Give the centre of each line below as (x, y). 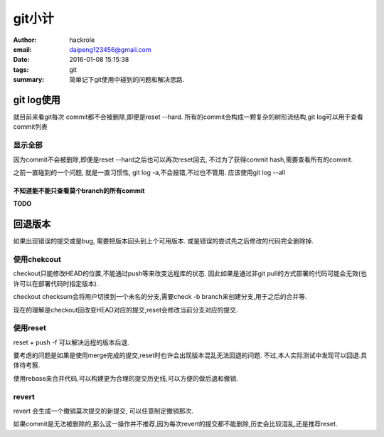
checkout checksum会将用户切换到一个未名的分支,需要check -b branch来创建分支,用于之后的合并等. (160, 297)
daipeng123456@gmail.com (111, 49)
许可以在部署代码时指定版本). (56, 283)
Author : (25, 40)
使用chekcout (37, 259)
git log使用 (37, 100)
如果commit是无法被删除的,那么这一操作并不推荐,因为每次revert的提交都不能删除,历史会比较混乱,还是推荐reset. (175, 424)
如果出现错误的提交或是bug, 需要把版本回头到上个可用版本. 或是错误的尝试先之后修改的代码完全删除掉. (164, 241)
